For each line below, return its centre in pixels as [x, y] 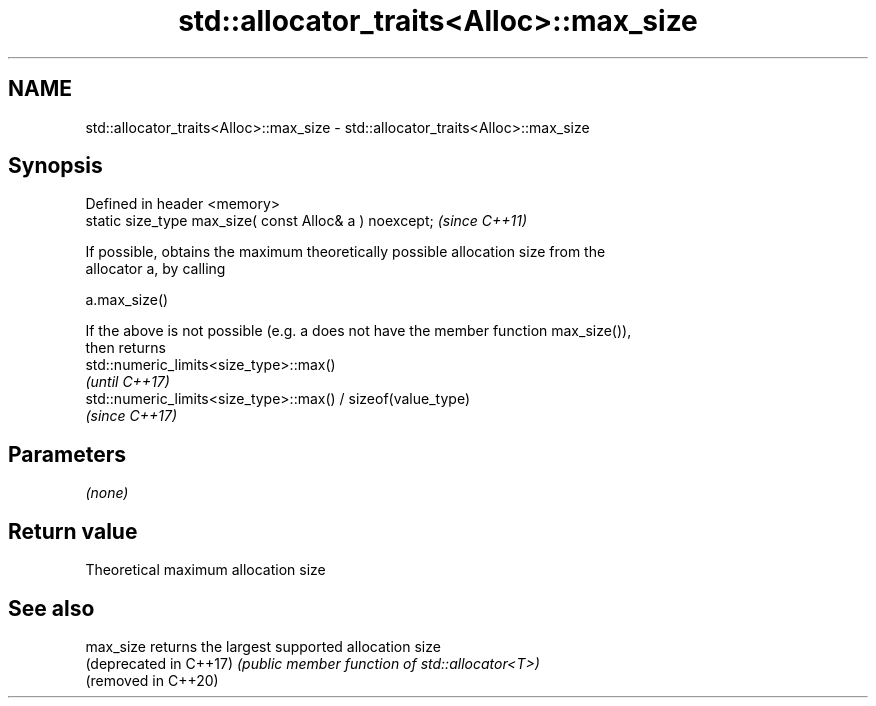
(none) [107, 493]
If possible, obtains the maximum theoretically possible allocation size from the [345, 252]
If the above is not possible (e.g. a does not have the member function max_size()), [358, 331]
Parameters [67, 454]
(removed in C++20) [152, 680]
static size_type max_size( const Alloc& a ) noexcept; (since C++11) [306, 221]
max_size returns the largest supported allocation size [263, 646]
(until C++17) [127, 382]
